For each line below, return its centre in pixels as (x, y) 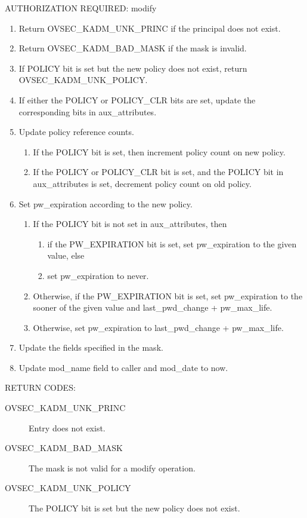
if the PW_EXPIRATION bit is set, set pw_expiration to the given (172, 243)
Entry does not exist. (67, 427)
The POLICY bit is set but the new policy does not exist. (134, 508)
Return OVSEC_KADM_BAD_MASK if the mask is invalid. (133, 48)
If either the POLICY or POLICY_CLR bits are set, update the (137, 99)
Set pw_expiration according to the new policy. (106, 203)
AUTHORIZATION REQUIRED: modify (81, 8)
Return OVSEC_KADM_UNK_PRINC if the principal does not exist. (150, 28)
